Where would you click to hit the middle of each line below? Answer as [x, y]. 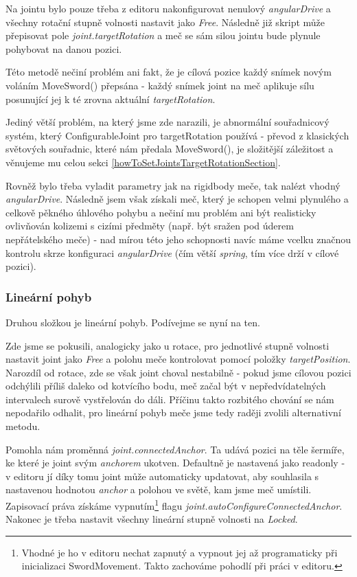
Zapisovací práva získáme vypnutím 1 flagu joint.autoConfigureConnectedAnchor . [174, 505]
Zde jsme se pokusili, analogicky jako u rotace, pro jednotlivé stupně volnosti [168, 345]
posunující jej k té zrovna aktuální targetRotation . [111, 99]
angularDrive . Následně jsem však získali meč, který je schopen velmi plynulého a [177, 199]
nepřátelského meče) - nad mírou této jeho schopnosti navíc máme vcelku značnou [178, 239]
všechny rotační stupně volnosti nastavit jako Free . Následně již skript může [165, 22]
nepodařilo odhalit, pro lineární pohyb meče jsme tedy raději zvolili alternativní [173, 412]
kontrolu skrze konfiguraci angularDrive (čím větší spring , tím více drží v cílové [172, 252]
